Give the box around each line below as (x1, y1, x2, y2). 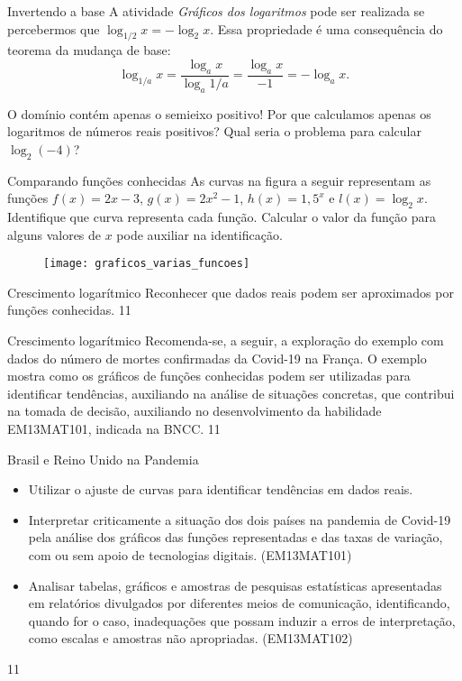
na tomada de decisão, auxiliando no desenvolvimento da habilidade (7, 401, 382, 420)
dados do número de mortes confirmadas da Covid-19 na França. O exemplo (7, 348, 427, 367)
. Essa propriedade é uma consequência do (210, 19, 443, 38)
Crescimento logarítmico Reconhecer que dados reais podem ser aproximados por (7, 282, 454, 301)
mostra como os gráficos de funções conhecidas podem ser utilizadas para (7, 366, 411, 385)
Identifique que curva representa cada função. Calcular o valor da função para (7, 207, 436, 225)
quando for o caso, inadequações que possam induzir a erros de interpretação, (28, 611, 456, 630)
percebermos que (7, 19, 100, 38)
